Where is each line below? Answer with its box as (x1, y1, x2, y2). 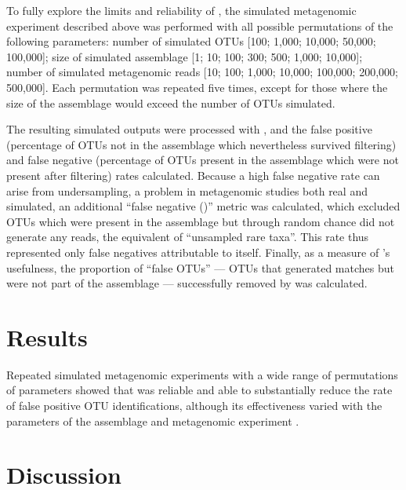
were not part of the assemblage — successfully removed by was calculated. (6, 275, 368, 291)
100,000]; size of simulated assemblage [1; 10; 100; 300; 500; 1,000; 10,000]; (6, 48, 363, 64)
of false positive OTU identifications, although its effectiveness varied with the (6, 397, 382, 413)
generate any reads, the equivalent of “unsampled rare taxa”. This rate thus (6, 229, 369, 245)
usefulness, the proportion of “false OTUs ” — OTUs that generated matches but (6, 259, 394, 276)
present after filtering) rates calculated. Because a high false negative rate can (6, 166, 380, 183)
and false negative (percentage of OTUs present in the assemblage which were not (6, 152, 399, 168)
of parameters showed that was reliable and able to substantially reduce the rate (6, 382, 393, 398)
